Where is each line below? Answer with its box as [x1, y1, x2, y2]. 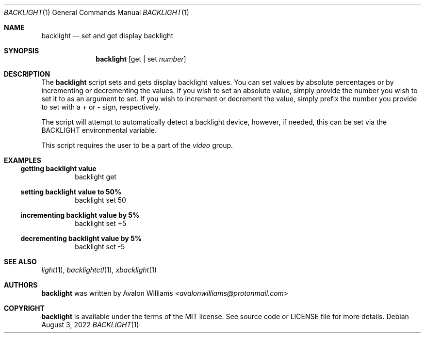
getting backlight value [20, 164, 97, 173]
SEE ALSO [4, 257, 37, 266]
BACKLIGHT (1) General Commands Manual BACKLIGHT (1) [4, 8, 189, 16]
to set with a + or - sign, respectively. [41, 103, 161, 111]
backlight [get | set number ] [96, 55, 186, 63]
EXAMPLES [4, 156, 41, 164]
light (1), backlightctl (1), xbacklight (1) [41, 266, 157, 274]
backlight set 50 [75, 196, 126, 204]
